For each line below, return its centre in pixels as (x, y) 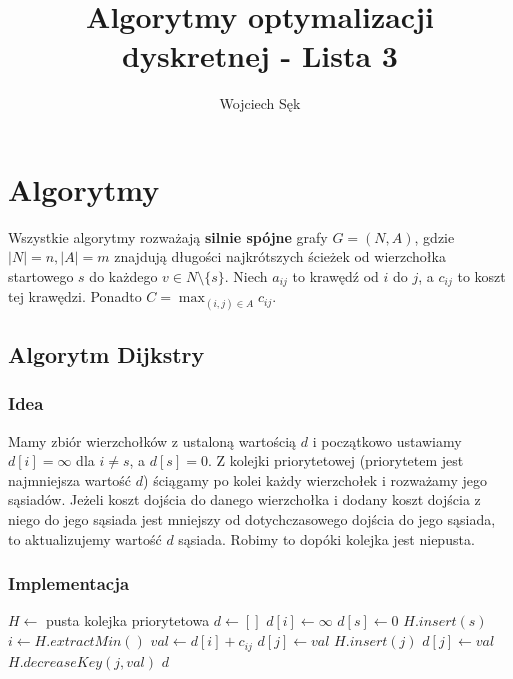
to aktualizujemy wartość (85, 538)
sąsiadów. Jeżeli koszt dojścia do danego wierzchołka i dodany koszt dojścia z (244, 499)
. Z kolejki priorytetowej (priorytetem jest (335, 460)
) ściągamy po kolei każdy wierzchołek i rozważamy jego (315, 479)
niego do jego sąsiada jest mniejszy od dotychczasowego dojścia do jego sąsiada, (252, 519)
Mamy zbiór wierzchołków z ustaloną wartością (152, 440)
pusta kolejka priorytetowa (128, 620)
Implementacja (69, 583)
